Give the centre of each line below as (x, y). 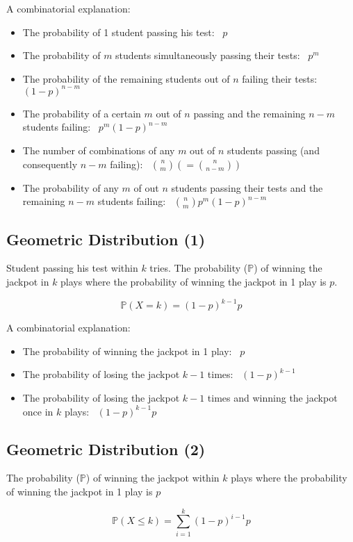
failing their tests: (280, 78)
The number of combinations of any (99, 150)
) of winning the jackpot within (153, 478)
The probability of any (71, 187)
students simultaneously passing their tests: (208, 55)
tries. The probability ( (199, 268)
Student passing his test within (72, 268)
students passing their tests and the (247, 187)
